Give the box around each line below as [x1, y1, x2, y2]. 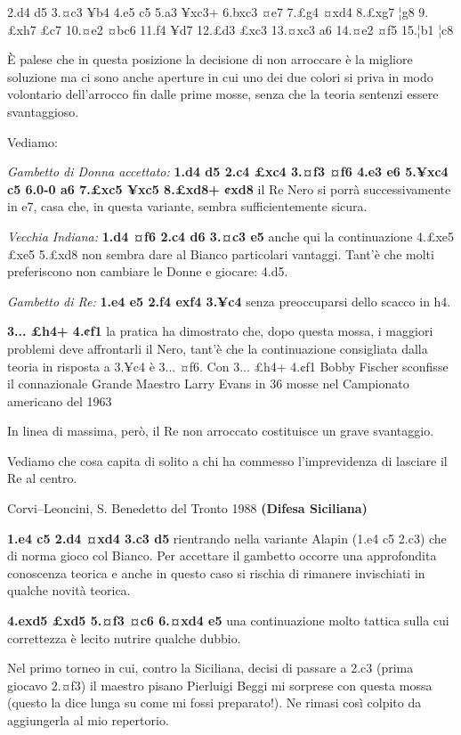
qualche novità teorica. [7, 581, 131, 600]
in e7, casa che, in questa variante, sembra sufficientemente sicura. [7, 197, 368, 216]
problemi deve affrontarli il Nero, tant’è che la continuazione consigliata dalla [7, 339, 428, 357]
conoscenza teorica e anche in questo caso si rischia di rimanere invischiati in [7, 563, 425, 582]
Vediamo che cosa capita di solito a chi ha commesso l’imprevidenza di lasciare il [7, 451, 448, 470]
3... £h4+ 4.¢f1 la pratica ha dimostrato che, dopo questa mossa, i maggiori [7, 322, 433, 340]
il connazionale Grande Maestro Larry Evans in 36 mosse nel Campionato [7, 374, 409, 393]
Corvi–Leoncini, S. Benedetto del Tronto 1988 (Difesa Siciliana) [7, 499, 368, 518]
